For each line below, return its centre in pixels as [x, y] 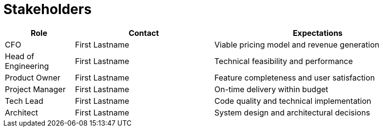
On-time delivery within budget [271, 89]
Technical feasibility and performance [284, 61]
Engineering [27, 66]
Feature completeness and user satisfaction [295, 77]
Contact [144, 33]
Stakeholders [48, 9]
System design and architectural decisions [292, 112]
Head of [20, 56]
